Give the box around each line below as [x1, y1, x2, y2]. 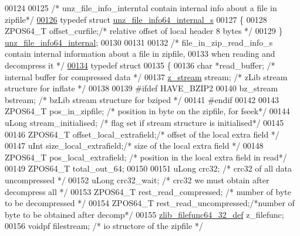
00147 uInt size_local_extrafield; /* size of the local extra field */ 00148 [5, 139, 264, 152]
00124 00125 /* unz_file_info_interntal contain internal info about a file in [5, 2, 277, 13]
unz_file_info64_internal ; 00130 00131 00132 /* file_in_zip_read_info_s [5, 36, 273, 48]
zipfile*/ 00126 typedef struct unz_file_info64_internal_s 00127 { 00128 [5, 13, 267, 25]
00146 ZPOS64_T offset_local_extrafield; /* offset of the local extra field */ [5, 128, 279, 140]
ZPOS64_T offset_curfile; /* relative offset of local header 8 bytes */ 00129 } [5, 25, 283, 37]
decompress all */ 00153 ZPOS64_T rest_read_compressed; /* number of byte [5, 185, 292, 197]
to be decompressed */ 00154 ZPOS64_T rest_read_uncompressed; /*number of [5, 197, 295, 209]
